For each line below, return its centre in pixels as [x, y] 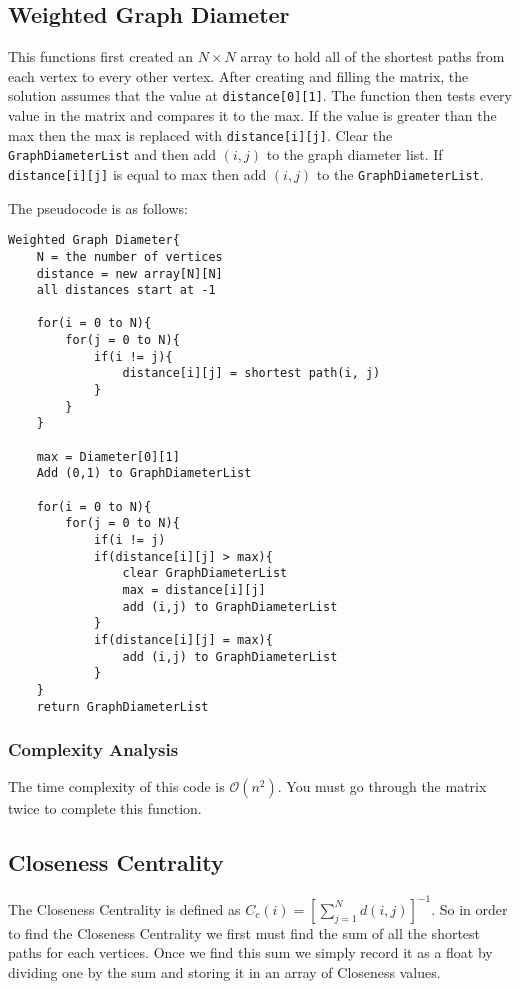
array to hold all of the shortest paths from [372, 56]
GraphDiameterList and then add [112, 154]
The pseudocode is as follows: [98, 207]
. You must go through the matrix [382, 786]
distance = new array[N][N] [129, 273]
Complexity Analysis [93, 749]
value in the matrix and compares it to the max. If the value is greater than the [252, 115]
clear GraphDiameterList [205, 573]
